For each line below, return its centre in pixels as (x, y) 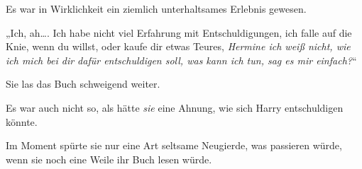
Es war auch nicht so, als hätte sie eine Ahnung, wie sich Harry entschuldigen (175, 107)
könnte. (22, 121)
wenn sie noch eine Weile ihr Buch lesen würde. (109, 159)
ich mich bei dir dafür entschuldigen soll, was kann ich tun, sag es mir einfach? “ (181, 60)
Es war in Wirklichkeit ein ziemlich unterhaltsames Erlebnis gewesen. (156, 8)
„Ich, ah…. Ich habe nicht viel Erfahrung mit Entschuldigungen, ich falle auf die (179, 32)
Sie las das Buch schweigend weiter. (83, 84)
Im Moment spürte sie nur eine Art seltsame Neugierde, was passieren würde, (174, 145)
